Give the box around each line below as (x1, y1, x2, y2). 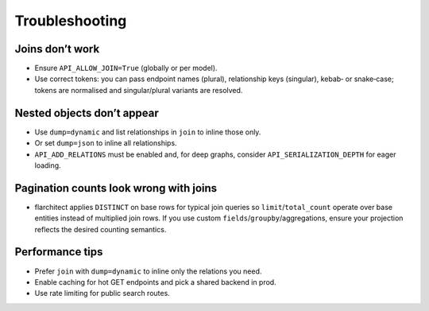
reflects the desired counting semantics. (34, 224, 167, 234)
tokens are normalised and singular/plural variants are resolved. (34, 85, 243, 95)
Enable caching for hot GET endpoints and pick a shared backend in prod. (34, 277, 277, 286)
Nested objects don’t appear (14, 106, 159, 119)
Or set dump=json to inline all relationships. (34, 138, 178, 148)
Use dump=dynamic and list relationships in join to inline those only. (34, 127, 261, 137)
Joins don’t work (14, 42, 100, 56)
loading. (34, 160, 61, 170)
